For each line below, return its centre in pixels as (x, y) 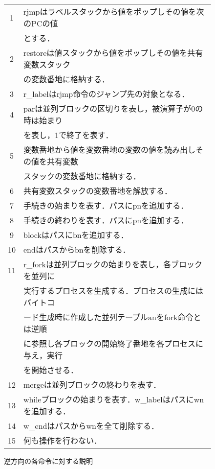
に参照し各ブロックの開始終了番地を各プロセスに (114, 343)
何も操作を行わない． (63, 440)
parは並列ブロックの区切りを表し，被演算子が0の (113, 108)
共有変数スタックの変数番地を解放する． (98, 191)
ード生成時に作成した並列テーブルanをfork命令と (112, 317)
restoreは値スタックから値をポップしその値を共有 (113, 53)
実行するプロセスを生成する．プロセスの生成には (114, 291)
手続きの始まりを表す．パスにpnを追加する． (106, 205)
